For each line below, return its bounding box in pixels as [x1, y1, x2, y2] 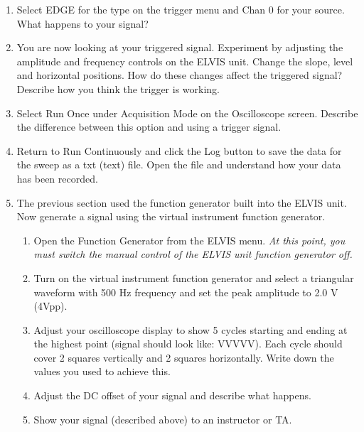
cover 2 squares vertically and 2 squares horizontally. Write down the [33, 350, 334, 364]
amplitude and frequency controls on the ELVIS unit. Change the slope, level [16, 53, 353, 68]
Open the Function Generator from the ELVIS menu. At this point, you [33, 232, 346, 247]
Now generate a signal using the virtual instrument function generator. [16, 209, 326, 224]
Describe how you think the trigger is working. [16, 81, 220, 96]
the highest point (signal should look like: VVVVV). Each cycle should [33, 336, 343, 351]
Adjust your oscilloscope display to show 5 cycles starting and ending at [33, 322, 348, 337]
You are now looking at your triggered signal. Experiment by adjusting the [16, 40, 343, 55]
